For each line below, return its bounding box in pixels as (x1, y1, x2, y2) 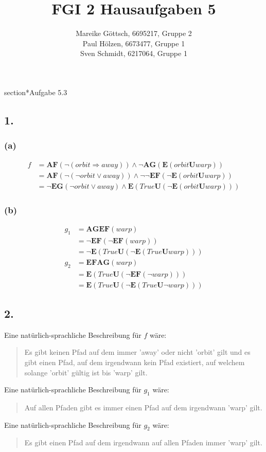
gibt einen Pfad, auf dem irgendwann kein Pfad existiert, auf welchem (24, 356, 245, 367)
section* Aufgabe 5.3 (4, 86, 67, 97)
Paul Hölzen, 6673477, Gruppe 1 (82, 38, 185, 48)
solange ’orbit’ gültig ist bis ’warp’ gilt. (24, 367, 148, 377)
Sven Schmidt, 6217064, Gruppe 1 (80, 48, 187, 59)
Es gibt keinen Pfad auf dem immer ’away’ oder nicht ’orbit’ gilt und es (24, 347, 251, 357)
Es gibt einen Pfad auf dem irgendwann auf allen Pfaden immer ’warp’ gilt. (24, 437, 262, 448)
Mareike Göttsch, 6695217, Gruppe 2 (76, 28, 192, 39)
